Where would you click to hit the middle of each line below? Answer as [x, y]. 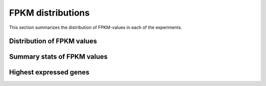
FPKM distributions [49, 13]
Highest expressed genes [49, 73]
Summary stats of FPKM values [58, 57]
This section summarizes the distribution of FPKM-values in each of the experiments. [96, 27]
